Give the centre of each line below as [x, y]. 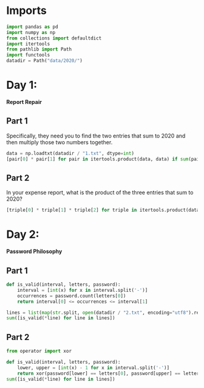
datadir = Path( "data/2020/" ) [45, 61]
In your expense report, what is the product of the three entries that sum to [100, 193]
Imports [26, 11]
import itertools [28, 44]
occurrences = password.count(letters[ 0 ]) [72, 296]
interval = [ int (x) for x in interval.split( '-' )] [83, 290]
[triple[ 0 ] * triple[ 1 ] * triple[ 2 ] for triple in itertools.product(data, [104, 210]
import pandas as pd [32, 27]
